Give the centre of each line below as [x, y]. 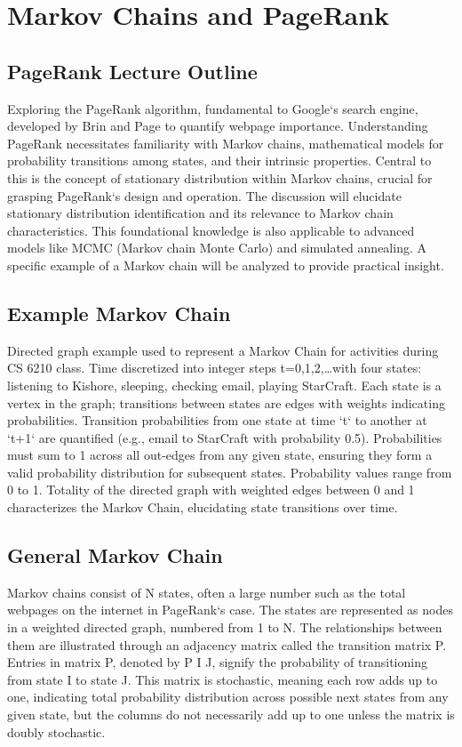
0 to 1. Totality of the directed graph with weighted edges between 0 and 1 [211, 490]
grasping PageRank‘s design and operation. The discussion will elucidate [204, 195]
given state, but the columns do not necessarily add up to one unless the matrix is [231, 715]
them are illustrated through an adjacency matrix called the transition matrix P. [227, 644]
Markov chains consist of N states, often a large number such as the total [207, 592]
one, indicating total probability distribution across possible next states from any [228, 697]
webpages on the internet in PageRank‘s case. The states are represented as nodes [230, 610]
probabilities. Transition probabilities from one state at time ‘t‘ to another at [217, 420]
